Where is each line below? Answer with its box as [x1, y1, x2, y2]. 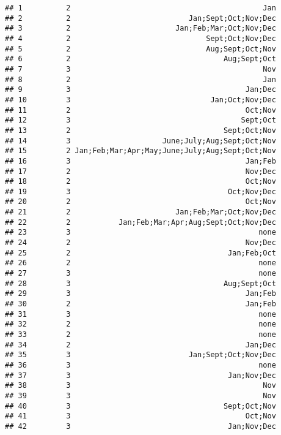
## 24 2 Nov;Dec [5, 238, 276, 248]
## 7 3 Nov [5, 64, 276, 74]
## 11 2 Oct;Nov [5, 105, 276, 115]
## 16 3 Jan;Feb [5, 156, 276, 165]
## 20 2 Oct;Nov [5, 197, 276, 206]
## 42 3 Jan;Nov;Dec [5, 422, 276, 431]
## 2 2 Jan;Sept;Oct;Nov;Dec [5, 13, 276, 23]
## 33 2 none [5, 330, 276, 339]
